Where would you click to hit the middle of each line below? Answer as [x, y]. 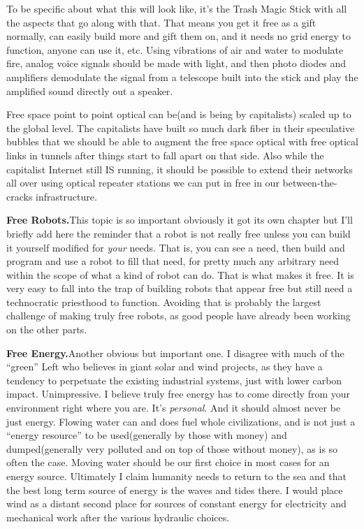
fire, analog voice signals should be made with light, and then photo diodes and [176, 63]
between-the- [310, 183]
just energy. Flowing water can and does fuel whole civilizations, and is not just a [181, 421]
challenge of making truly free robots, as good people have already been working [179, 316]
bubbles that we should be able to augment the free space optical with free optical [182, 142]
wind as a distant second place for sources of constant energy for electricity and [176, 503]
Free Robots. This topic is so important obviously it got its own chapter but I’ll [180, 220]
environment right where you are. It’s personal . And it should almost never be [174, 408]
